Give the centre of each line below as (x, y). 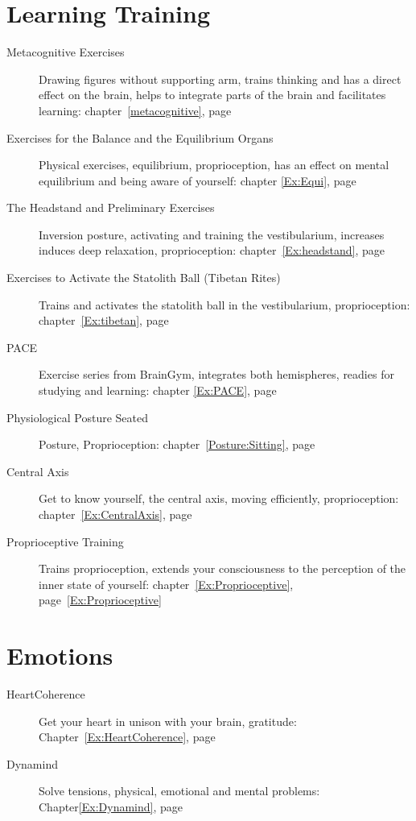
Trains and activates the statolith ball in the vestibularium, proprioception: (224, 304)
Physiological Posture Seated (77, 417)
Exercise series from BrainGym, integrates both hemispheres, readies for (216, 374)
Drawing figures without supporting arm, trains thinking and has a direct (220, 79)
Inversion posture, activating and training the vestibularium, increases (212, 234)
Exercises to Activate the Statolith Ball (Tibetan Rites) (144, 278)
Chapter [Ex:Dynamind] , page (111, 807)
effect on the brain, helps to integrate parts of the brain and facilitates (212, 95)
